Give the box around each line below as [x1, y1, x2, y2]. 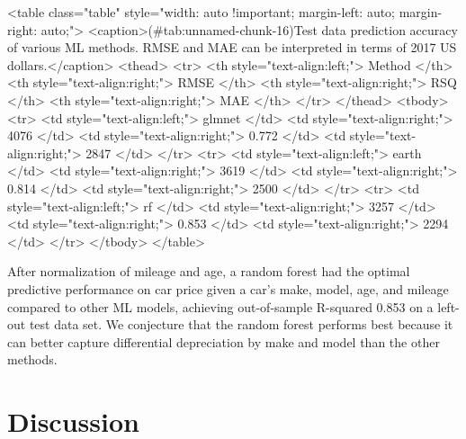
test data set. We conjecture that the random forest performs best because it [29, 315, 453, 334]
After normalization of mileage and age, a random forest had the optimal [7, 262, 410, 281]
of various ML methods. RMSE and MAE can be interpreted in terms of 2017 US [7, 38, 457, 57]
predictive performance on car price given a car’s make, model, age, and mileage [7, 279, 449, 298]
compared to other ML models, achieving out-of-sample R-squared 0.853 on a [7, 297, 434, 316]
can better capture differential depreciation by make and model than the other [7, 332, 440, 351]
